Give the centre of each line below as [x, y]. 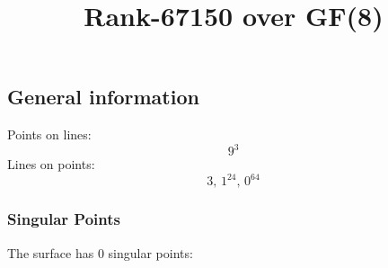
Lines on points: [51, 164]
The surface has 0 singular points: [100, 252]
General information [103, 97]
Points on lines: [49, 134]
